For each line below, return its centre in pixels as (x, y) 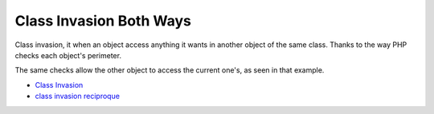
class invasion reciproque (78, 96)
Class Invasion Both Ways (103, 21)
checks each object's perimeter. (68, 55)
